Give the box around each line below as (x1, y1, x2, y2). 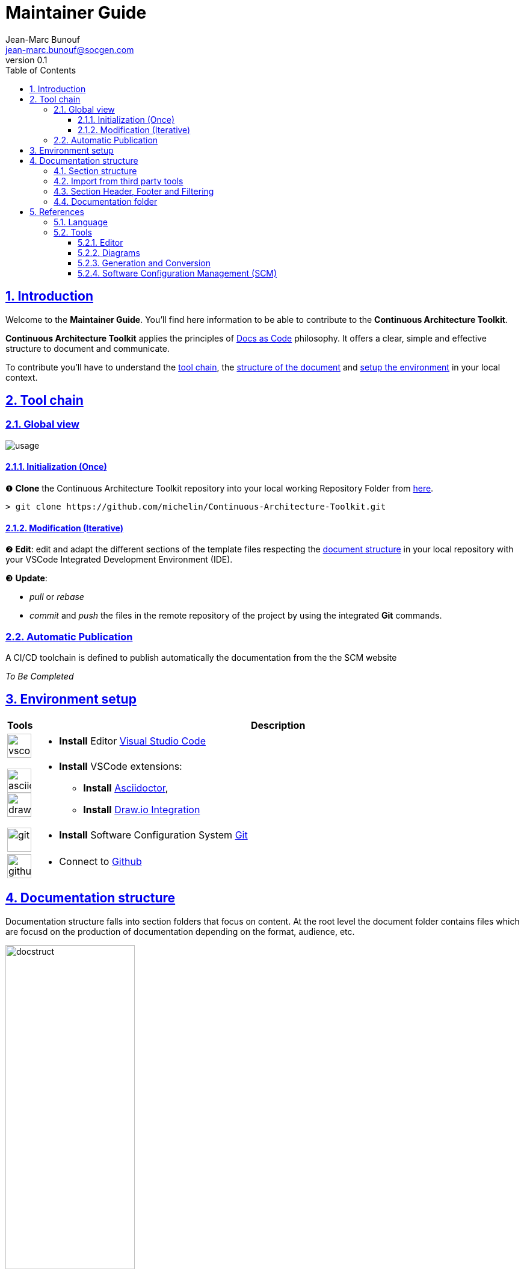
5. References (29, 206, 84, 217)
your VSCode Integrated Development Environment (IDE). (5, 554, 233, 565)
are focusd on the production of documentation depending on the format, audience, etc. (5, 926, 355, 937)
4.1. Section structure (54, 165, 137, 176)
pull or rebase (29, 592, 84, 602)
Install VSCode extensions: (59, 760, 182, 772)
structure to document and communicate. (5, 343, 170, 354)
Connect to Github (59, 855, 142, 867)
